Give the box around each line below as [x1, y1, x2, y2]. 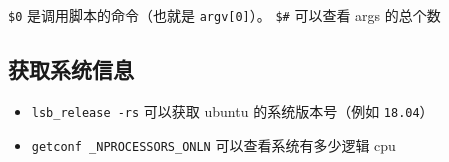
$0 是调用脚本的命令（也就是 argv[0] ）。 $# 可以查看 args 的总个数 [8, 5, 441, 25]
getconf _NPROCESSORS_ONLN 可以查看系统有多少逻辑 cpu [31, 134, 396, 155]
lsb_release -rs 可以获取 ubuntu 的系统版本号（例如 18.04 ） [31, 100, 434, 121]
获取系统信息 [8, 54, 134, 85]
